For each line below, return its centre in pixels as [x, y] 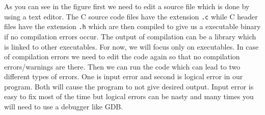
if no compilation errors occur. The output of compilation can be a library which [130, 36]
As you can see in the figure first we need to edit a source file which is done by [127, 6]
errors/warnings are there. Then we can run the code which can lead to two [122, 66]
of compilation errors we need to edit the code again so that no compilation [122, 56]
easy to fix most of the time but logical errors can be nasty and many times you [129, 96]
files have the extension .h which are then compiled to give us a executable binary [132, 26]
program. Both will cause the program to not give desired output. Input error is [129, 86]
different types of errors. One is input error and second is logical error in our [124, 76]
